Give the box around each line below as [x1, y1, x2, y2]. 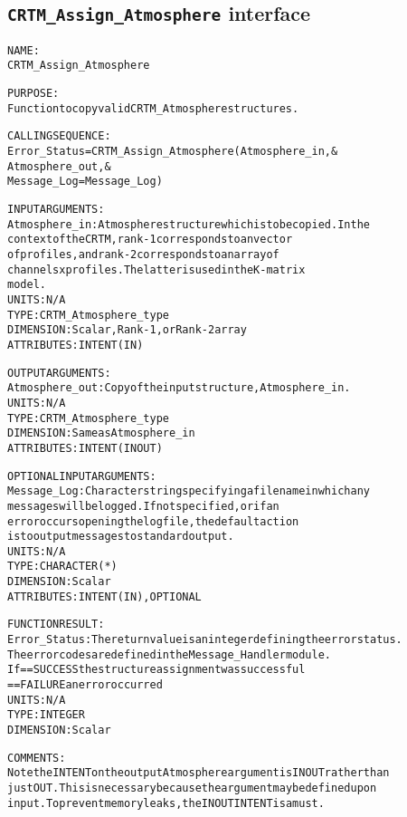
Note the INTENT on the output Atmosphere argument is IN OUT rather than [7, 766, 390, 780]
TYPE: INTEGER [7, 708, 85, 722]
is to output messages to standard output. [7, 530, 234, 543]
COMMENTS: [7, 751, 66, 764]
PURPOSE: [7, 87, 60, 101]
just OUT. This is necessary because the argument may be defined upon [7, 782, 377, 794]
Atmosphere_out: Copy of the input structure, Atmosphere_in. [7, 381, 351, 395]
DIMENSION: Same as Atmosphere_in [7, 427, 195, 440]
